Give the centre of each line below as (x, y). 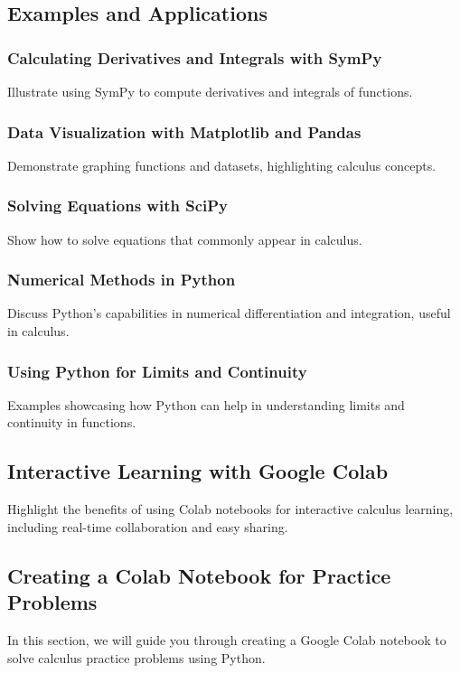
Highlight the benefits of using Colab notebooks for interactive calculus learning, (230, 509)
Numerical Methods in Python (122, 280)
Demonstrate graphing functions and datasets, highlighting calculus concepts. (222, 165)
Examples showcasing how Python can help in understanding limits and (206, 404)
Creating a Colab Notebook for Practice (199, 575)
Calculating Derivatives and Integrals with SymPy (195, 57)
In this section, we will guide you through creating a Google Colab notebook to (227, 640)
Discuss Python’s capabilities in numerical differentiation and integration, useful (229, 313)
